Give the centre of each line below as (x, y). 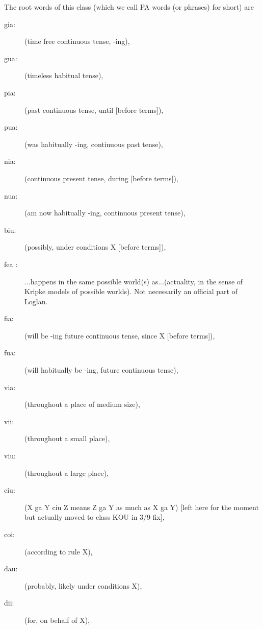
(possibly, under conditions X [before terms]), (95, 247)
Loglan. (36, 301)
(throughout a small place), (67, 438)
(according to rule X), (59, 551)
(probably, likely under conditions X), (83, 585)
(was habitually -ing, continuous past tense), (94, 144)
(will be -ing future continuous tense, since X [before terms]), (120, 335)
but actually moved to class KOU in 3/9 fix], (95, 517)
